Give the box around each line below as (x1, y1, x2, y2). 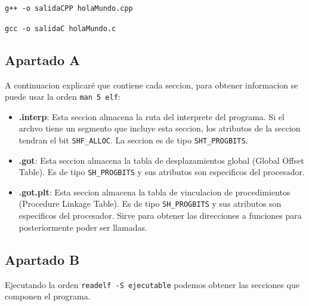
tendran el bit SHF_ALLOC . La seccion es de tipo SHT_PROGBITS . (18, 133, 248, 146)
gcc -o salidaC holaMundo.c (5, 24, 116, 33)
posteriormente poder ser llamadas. (18, 221, 147, 233)
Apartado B (5, 250, 80, 268)
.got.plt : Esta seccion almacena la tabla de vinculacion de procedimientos (18, 185, 291, 198)
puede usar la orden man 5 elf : (5, 90, 120, 103)
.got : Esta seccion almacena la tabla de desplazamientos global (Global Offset (18, 154, 304, 166)
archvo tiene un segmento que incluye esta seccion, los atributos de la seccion (18, 122, 301, 134)
